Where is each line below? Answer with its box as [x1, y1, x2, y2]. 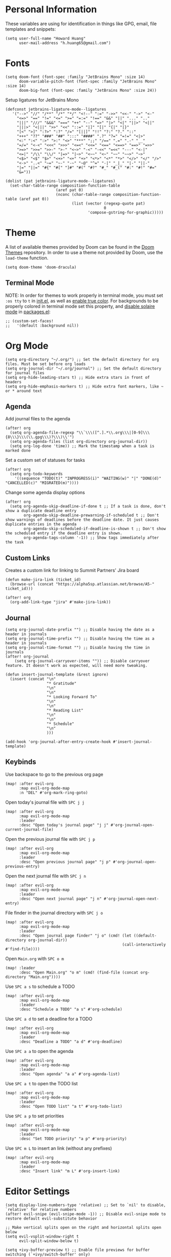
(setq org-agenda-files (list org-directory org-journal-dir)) [10, 439, 147, 444]
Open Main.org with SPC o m [5, 955, 64, 962]
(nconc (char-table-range [55, 192, 111, 197]
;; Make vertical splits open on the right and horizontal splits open [5, 1225, 161, 1230]
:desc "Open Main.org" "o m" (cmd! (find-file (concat [18, 970, 139, 975]
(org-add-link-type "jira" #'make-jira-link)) [10, 600, 111, 605]
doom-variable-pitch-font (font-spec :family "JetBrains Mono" [18, 78, 157, 84]
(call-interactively [122, 942, 166, 947]
